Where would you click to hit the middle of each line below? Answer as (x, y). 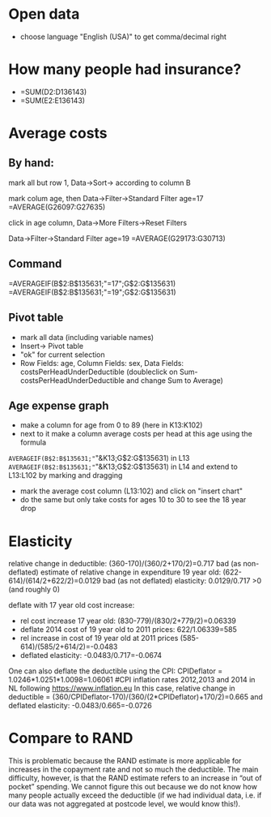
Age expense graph (59, 405)
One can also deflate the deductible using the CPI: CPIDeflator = (116, 671)
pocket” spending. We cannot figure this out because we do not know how (133, 787)
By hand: (32, 163)
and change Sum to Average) (175, 380)
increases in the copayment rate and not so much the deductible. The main (133, 770)
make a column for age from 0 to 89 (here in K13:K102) (111, 425)
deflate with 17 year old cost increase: (72, 605)
